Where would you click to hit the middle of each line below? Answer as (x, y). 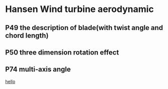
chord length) (27, 35)
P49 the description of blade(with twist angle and (84, 28)
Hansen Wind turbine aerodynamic (79, 9)
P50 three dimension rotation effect (62, 52)
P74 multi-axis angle (38, 69)
